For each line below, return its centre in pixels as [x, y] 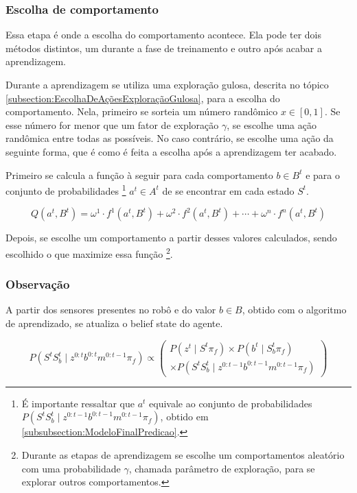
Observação [38, 284]
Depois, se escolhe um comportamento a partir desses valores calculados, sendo [171, 238]
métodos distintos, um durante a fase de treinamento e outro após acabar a [164, 48]
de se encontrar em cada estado [228, 190]
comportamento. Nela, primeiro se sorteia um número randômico [142, 111]
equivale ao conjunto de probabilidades [231, 403]
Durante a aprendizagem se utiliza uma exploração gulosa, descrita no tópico [167, 84]
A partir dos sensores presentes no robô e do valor [111, 310]
